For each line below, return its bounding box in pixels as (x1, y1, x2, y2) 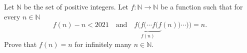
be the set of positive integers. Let (23, 1, 128, 11)
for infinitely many (74, 38, 131, 49)
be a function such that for (160, 1, 243, 11)
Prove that (4, 38, 37, 49)
